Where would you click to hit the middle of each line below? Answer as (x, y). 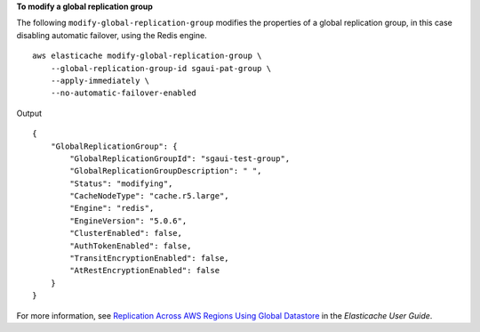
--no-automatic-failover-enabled (124, 93)
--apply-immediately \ (100, 81)
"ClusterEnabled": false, (126, 233)
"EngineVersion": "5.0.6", (128, 221)
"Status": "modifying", (121, 183)
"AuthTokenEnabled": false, (131, 246)
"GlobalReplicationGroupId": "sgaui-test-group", (180, 158)
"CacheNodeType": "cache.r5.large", (150, 196)
